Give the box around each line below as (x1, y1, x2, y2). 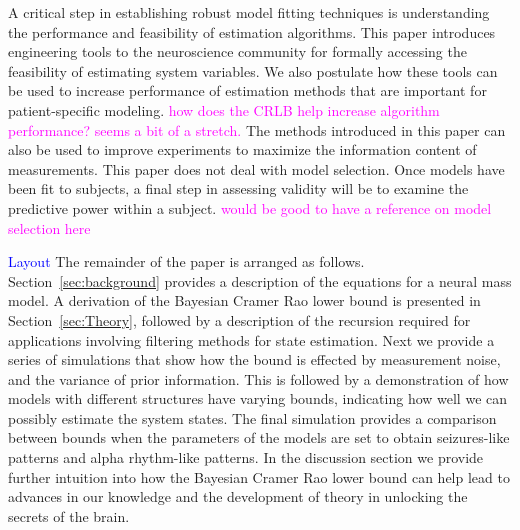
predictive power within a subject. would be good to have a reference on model (8, 197, 492, 218)
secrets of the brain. (8, 505, 130, 526)
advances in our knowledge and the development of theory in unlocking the (8, 486, 468, 507)
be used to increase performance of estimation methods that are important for (8, 80, 487, 101)
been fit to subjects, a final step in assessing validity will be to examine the (8, 178, 469, 199)
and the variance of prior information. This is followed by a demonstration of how (8, 368, 509, 389)
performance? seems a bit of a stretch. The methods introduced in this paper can (8, 119, 506, 140)
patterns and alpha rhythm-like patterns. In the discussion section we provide (8, 447, 484, 468)
